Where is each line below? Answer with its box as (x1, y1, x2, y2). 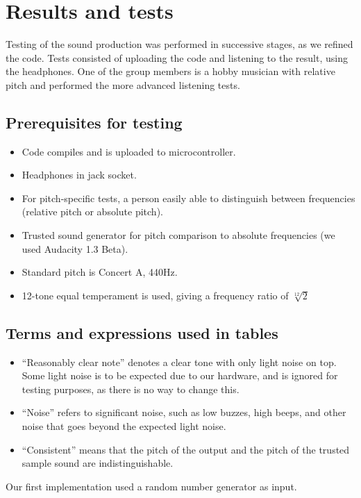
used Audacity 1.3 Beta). (22, 241, 128, 256)
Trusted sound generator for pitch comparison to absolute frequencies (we (22, 228, 335, 242)
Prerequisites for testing (6, 111, 183, 133)
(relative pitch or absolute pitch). (22, 204, 163, 219)
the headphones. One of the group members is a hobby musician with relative (6, 64, 335, 78)
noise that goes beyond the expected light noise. (22, 419, 226, 433)
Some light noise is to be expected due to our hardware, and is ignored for (22, 368, 338, 383)
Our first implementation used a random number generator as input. (6, 479, 297, 493)
